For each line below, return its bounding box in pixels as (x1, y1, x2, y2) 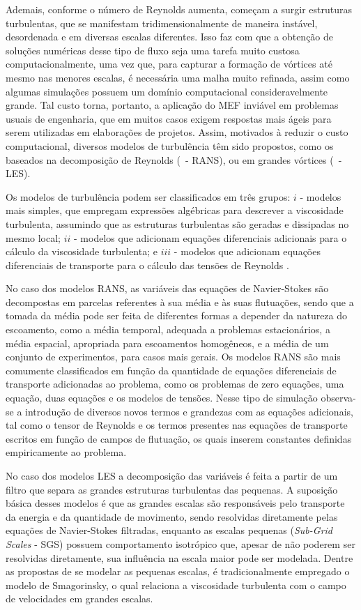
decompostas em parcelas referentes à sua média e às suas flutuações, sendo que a (6, 294, 354, 309)
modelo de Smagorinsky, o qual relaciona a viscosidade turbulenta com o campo (6, 577, 346, 592)
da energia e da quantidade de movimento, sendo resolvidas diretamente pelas (6, 509, 338, 524)
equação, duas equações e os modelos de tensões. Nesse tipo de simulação (6, 390, 318, 405)
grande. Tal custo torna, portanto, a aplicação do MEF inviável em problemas (6, 98, 339, 112)
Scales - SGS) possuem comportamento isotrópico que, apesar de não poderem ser (6, 536, 355, 551)
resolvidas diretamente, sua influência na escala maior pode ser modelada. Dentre (6, 550, 353, 565)
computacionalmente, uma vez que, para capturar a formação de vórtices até (6, 56, 332, 71)
